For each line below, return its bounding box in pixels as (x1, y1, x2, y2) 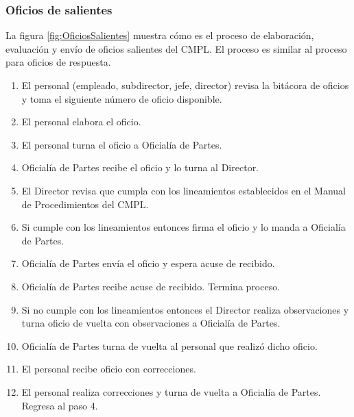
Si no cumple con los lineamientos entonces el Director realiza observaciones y (21, 302, 349, 316)
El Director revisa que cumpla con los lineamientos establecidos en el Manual (21, 183, 346, 197)
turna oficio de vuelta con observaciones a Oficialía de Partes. (21, 316, 281, 330)
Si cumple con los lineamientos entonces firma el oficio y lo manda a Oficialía (21, 220, 346, 234)
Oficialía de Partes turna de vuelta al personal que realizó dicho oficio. (21, 338, 318, 353)
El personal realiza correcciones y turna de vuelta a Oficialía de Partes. (21, 384, 321, 399)
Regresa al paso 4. (21, 398, 98, 412)
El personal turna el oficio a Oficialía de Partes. (21, 137, 222, 151)
